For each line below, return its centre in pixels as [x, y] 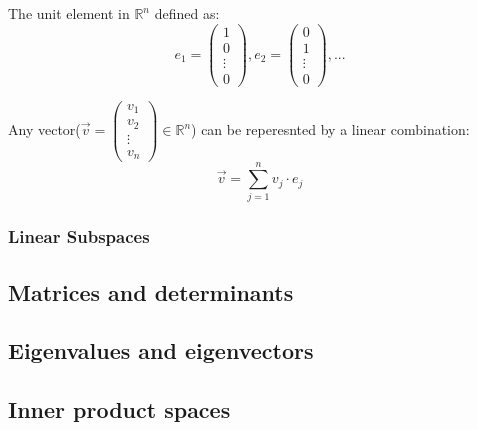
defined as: [187, 13]
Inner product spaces [119, 409]
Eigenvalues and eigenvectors [161, 350]
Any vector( [44, 129]
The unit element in [69, 13]
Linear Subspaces [79, 236]
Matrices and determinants [151, 291]
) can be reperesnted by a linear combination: [330, 129]
